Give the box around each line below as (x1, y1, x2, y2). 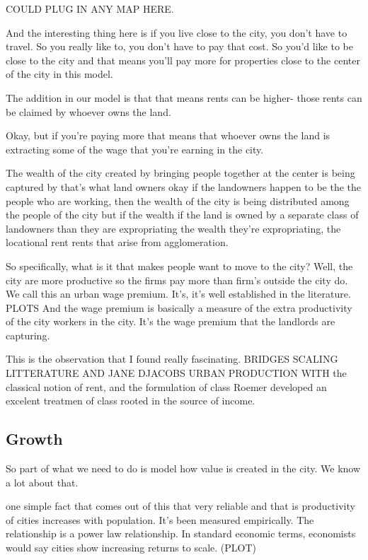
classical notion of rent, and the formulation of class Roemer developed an (6, 379, 327, 394)
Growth (6, 428, 63, 450)
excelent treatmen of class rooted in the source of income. (6, 393, 255, 408)
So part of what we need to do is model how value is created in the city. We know (6, 461, 361, 476)
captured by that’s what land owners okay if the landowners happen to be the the (6, 179, 362, 194)
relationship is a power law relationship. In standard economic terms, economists (6, 526, 356, 541)
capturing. (6, 327, 50, 342)
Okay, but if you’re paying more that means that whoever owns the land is (6, 128, 330, 143)
